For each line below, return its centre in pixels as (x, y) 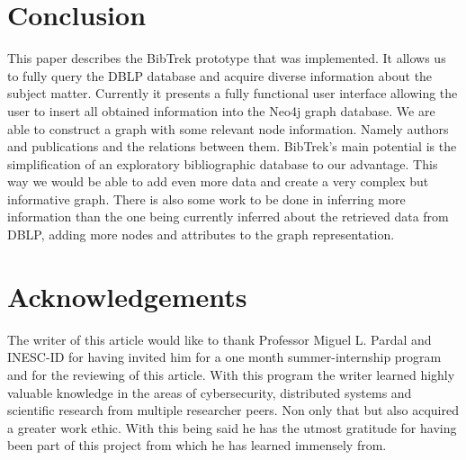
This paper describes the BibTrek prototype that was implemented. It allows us (227, 58)
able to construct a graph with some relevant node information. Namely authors (228, 128)
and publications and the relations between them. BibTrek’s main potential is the (232, 146)
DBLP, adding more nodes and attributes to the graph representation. (201, 235)
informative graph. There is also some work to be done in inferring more (206, 198)
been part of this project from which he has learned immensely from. (197, 445)
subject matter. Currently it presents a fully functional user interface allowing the (233, 93)
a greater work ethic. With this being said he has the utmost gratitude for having (232, 427)
